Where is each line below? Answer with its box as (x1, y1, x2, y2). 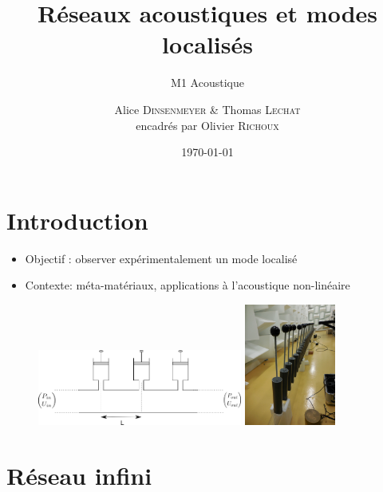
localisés (162, 28, 253, 61)
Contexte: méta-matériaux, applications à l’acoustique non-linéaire (25, 277, 350, 293)
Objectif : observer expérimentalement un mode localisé (25, 250, 298, 266)
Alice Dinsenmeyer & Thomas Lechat (114, 100, 301, 117)
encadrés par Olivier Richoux (136, 116, 279, 133)
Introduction (6, 203, 148, 236)
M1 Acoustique (171, 74, 244, 91)
